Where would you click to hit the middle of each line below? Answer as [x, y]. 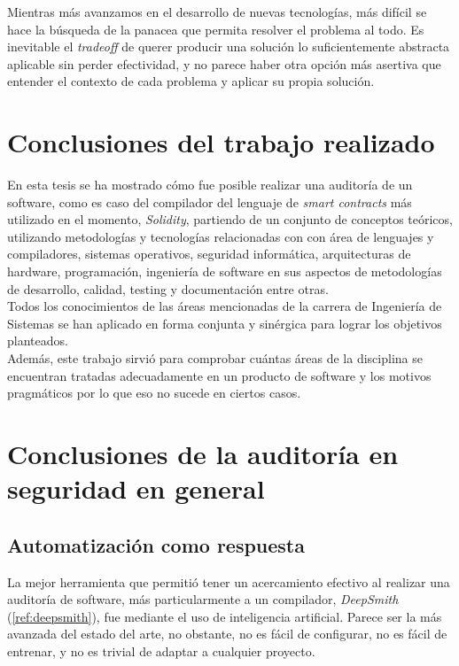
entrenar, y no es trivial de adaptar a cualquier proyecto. [161, 651]
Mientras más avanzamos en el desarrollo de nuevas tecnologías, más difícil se [217, 12]
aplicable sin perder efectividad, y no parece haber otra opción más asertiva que [224, 63]
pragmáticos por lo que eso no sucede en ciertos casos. [154, 393]
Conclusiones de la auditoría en [203, 453]
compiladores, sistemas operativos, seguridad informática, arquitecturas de [209, 254]
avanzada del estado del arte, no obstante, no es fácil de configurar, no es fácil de [227, 634]
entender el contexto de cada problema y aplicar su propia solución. [191, 81]
